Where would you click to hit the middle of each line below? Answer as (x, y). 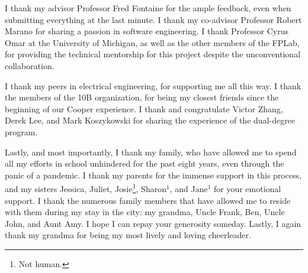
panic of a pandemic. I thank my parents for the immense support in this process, (153, 175)
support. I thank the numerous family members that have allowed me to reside (148, 200)
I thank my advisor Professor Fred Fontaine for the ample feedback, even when (148, 8)
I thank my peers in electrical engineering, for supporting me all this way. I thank (153, 85)
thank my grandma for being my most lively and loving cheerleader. (128, 235)
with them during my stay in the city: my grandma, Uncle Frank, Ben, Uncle (145, 212)
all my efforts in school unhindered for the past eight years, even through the (145, 163)
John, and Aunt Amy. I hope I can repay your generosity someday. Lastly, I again (153, 223)
